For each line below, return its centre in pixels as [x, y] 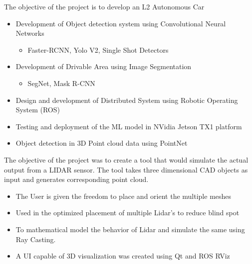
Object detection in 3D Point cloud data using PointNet [102, 143]
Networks [30, 33]
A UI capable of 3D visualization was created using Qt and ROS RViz [123, 256]
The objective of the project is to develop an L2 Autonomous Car [104, 6]
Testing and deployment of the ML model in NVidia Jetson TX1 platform [129, 126]
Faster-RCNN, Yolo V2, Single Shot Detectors [98, 49]
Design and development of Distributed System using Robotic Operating [127, 100]
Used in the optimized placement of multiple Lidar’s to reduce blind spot [127, 213]
